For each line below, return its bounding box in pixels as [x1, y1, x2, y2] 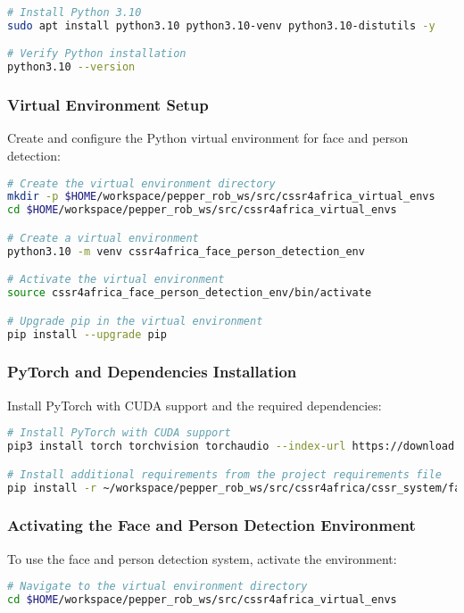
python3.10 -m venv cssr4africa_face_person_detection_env [7, 244, 365, 258]
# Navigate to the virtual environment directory [7, 580, 308, 593]
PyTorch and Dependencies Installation [7, 360, 297, 383]
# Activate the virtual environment [7, 273, 225, 286]
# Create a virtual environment [7, 231, 199, 244]
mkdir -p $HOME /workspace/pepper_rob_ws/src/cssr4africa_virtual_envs [7, 190, 435, 203]
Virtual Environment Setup [7, 94, 209, 116]
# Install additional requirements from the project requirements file [7, 468, 442, 481]
